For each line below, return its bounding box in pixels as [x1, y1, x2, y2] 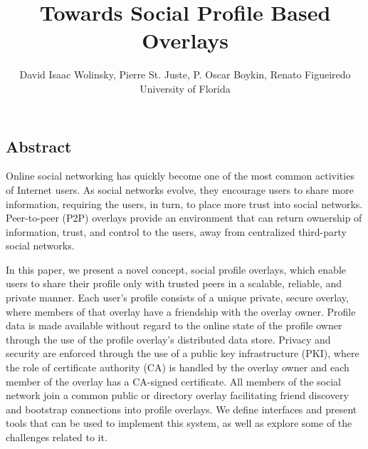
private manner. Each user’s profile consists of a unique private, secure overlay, [6, 290, 349, 305]
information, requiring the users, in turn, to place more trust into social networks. [6, 196, 363, 211]
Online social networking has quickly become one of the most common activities [6, 168, 354, 183]
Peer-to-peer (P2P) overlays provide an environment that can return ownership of [6, 210, 362, 225]
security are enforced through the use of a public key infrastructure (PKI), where [6, 346, 359, 361]
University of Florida [140, 81, 231, 96]
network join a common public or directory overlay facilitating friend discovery [6, 388, 349, 403]
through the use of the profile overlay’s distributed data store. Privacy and [6, 331, 331, 346]
